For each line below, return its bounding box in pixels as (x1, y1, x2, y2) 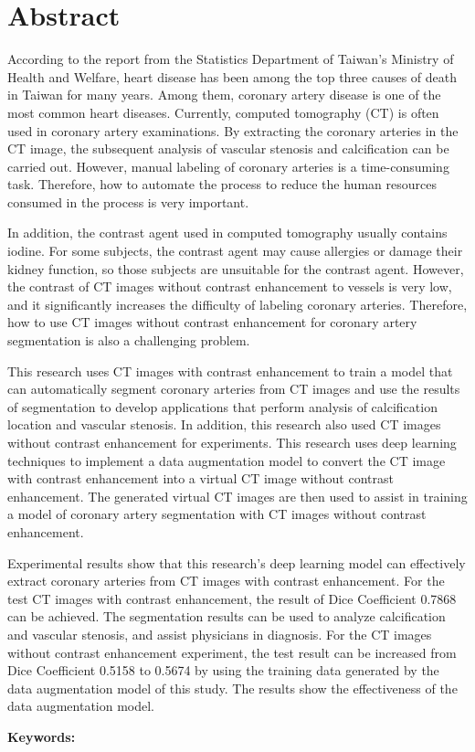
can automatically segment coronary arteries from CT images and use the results (7, 379, 460, 398)
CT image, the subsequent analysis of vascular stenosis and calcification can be (7, 139, 449, 158)
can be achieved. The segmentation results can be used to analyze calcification (7, 607, 446, 626)
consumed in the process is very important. (7, 192, 249, 211)
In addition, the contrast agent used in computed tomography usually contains (7, 223, 448, 242)
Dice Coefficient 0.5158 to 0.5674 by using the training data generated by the (7, 661, 439, 680)
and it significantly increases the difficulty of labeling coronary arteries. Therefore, (7, 294, 468, 313)
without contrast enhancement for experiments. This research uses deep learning (7, 433, 457, 451)
